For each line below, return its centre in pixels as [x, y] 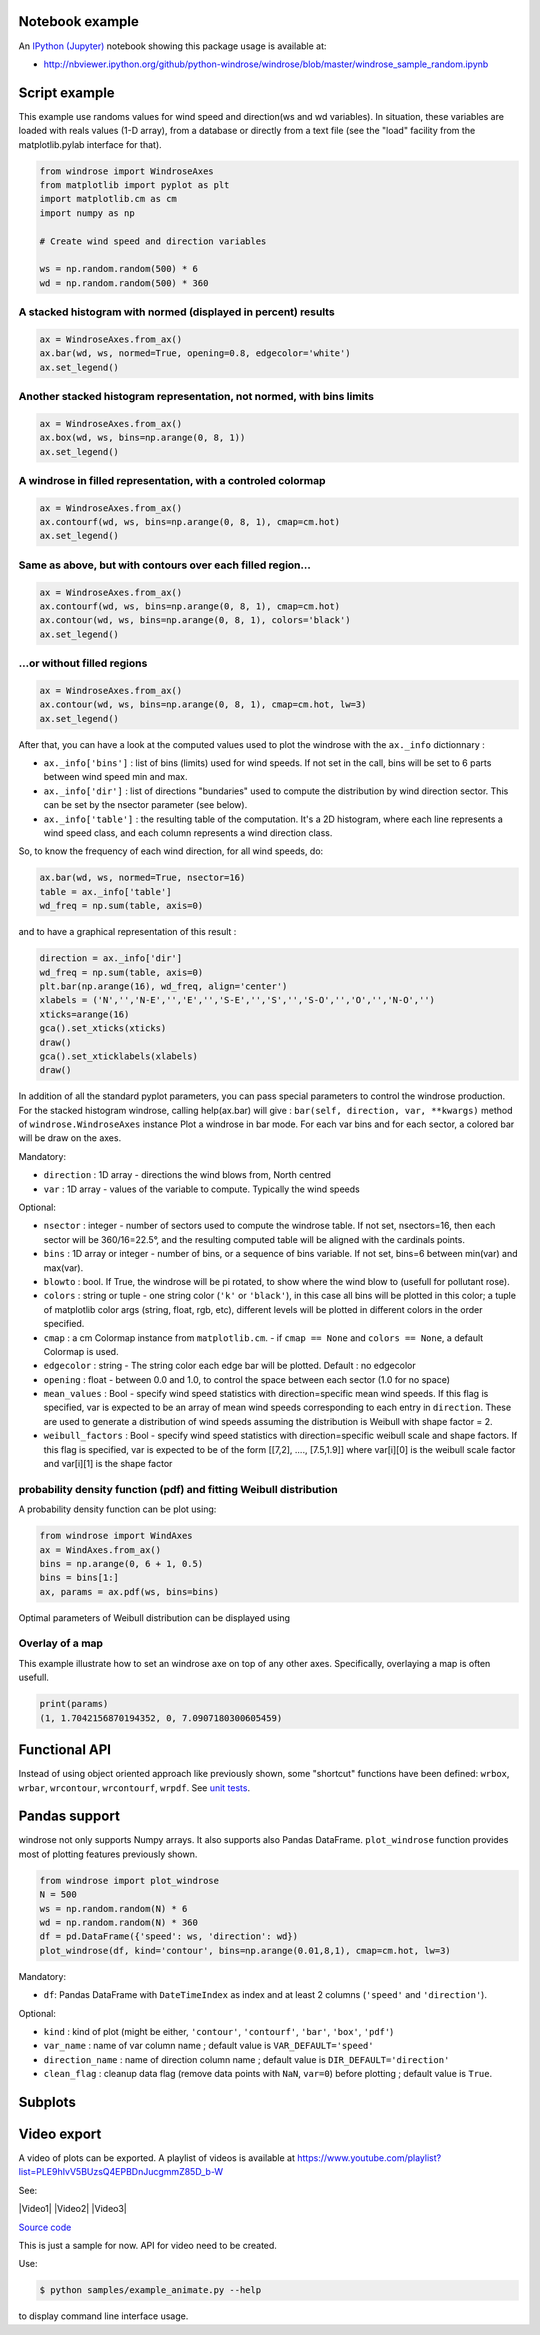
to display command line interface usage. [103, 2316]
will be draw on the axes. [70, 1138]
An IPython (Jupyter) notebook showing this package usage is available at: [172, 46]
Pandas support [69, 1816]
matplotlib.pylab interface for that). [90, 144]
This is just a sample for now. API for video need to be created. [147, 2245]
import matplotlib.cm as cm [108, 199]
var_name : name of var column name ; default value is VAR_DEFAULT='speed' [208, 2046]
